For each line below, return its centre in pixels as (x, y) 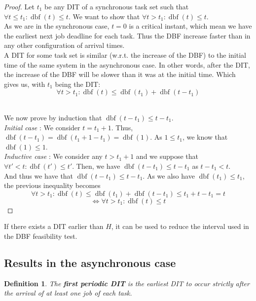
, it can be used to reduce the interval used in (180, 226)
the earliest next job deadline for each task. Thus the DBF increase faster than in (127, 35)
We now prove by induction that (53, 117)
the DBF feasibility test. (41, 236)
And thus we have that (39, 175)
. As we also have (169, 175)
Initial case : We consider (42, 127)
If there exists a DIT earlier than (54, 226)
